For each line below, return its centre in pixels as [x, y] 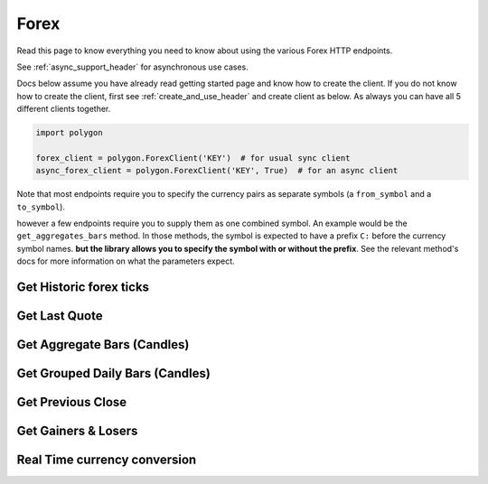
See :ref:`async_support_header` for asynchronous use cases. [132, 67]
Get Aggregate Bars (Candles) [103, 344]
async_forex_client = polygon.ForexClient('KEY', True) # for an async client [217, 171]
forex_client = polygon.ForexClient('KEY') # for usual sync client [193, 158]
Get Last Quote [60, 316]
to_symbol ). [41, 207]
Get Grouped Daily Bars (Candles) [114, 373]
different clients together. [64, 109]
